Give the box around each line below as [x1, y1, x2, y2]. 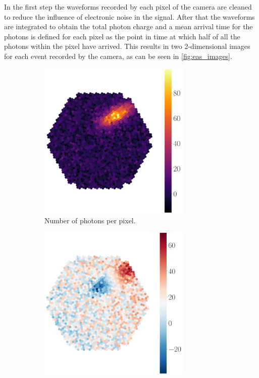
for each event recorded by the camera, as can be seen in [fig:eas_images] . [4, 50, 232, 61]
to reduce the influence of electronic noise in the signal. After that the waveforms [4, 11, 255, 22]
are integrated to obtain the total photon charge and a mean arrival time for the [4, 21, 253, 32]
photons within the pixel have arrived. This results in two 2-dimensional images [4, 41, 250, 51]
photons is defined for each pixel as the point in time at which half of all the [4, 31, 240, 41]
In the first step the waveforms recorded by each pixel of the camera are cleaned [4, 2, 252, 12]
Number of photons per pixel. [44, 215, 136, 225]
